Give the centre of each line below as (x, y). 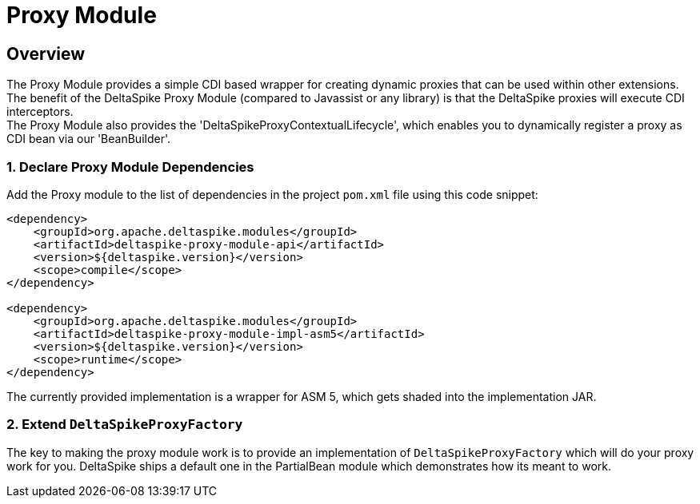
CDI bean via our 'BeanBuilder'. (89, 139)
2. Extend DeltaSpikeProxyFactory (125, 425)
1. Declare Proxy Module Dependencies (130, 167)
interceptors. (40, 112)
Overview (46, 54)
